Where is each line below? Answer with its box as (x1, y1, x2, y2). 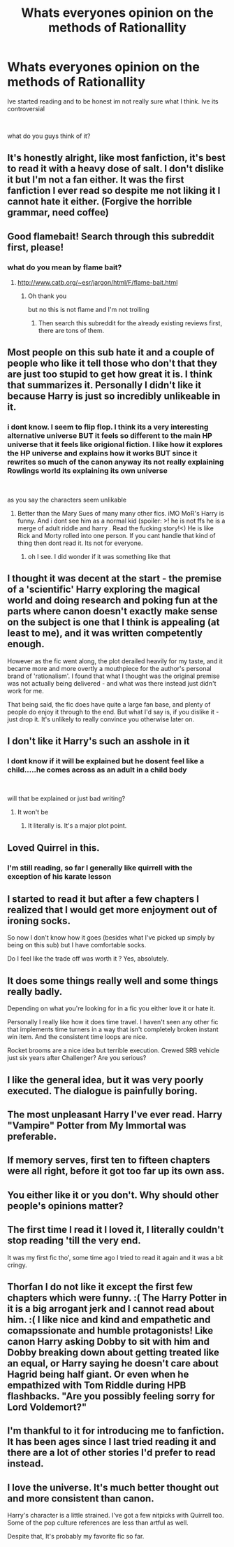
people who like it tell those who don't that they (7, 358, 218, 369)
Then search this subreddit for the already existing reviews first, (38, 319, 222, 327)
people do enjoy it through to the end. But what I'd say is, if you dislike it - (7, 707, 219, 716)
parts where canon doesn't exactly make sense (7, 605, 218, 617)
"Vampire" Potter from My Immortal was (7, 1119, 187, 1131)
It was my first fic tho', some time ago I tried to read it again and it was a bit (7, 1253, 224, 1262)
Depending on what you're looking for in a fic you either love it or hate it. (7, 1004, 216, 1012)
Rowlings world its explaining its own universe (7, 466, 168, 476)
